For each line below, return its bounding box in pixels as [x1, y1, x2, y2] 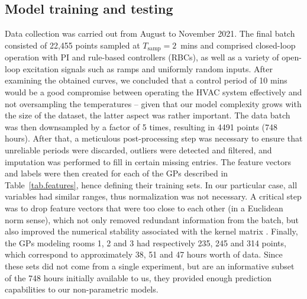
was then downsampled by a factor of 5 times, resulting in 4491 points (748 [5, 120, 277, 133]
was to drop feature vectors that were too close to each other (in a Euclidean [5, 201, 283, 214]
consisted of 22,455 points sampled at [5, 38, 140, 51]
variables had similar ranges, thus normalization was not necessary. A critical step [5, 190, 302, 202]
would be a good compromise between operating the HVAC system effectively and [5, 86, 302, 98]
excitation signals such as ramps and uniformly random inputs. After [22, 62, 273, 75]
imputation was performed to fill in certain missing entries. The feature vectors [5, 155, 291, 168]
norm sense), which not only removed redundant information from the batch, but [5, 213, 299, 226]
